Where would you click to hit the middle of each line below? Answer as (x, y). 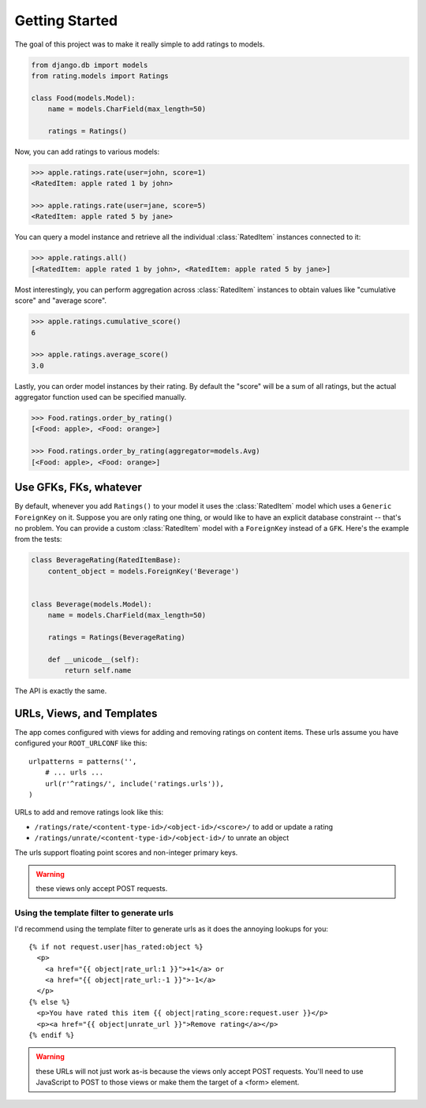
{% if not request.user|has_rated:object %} (116, 947)
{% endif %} (52, 1035)
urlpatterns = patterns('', (83, 761)
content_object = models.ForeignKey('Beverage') (144, 571)
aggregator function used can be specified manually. (101, 397)
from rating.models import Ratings (100, 76)
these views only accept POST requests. (102, 889)
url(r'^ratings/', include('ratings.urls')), (135, 783)
